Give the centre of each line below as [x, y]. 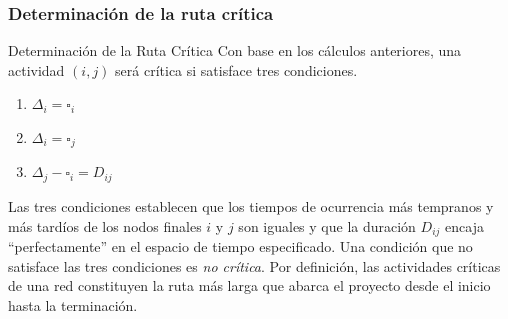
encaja [464, 225]
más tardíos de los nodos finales [105, 225]
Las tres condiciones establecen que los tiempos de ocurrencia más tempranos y [251, 205]
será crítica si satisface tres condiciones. [236, 69]
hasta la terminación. [73, 304]
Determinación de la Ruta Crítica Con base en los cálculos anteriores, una [235, 50]
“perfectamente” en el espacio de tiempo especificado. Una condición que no [240, 245]
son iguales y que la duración [327, 225]
